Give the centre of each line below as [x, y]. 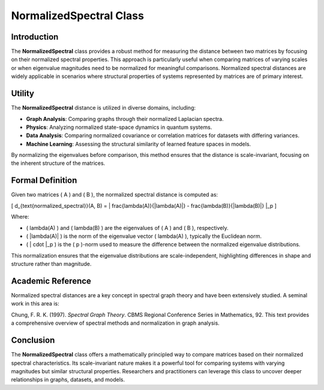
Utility [22, 94]
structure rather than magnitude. [51, 264]
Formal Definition [44, 181]
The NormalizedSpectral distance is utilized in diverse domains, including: [103, 108]
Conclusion [33, 341]
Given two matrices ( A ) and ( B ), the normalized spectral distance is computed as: [115, 195]
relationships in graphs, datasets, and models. [68, 380]
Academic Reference [51, 281]
